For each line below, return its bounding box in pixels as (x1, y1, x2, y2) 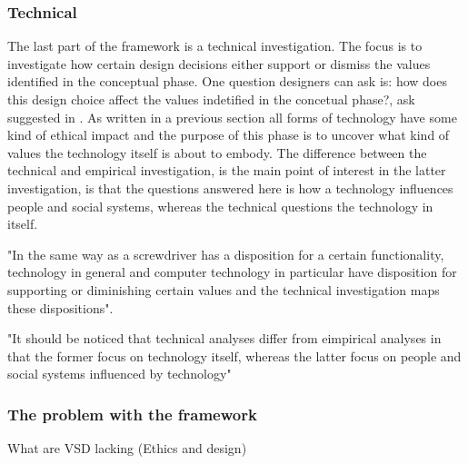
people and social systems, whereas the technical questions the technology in (7, 196, 433, 215)
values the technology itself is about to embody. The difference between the (7, 143, 427, 162)
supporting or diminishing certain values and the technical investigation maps (7, 280, 440, 299)
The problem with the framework (7, 402, 257, 425)
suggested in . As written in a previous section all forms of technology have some (7, 107, 457, 126)
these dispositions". (7, 298, 114, 317)
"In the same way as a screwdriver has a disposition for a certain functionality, (7, 244, 444, 263)
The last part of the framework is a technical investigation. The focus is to (7, 36, 423, 55)
